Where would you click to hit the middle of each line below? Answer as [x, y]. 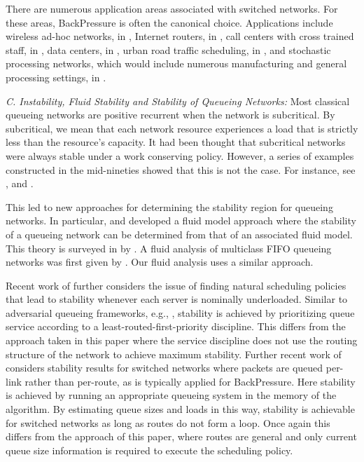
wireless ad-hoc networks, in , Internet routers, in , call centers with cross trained [180, 36]
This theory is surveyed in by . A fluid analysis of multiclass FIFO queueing [169, 248]
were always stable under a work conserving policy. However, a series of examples [180, 155]
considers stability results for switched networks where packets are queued [164, 368]
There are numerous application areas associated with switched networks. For [172, 8]
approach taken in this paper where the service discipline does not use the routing [182, 340]
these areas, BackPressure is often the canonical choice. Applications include [169, 22]
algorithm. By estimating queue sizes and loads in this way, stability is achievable [180, 409]
